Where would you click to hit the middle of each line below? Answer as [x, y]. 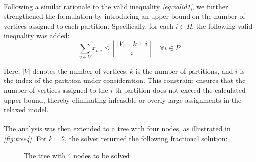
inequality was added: [37, 35]
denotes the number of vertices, [80, 70]
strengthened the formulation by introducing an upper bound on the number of [125, 16]
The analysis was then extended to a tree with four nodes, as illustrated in [117, 129]
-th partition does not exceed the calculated [179, 90]
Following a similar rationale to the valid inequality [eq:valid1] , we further [116, 6]
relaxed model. [26, 109]
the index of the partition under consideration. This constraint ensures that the [125, 80]
